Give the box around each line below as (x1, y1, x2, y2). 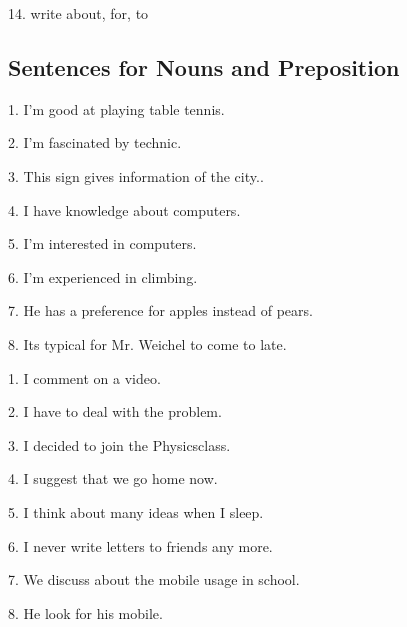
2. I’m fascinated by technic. (8, 132, 182, 153)
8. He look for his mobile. (8, 602, 163, 623)
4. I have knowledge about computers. (8, 199, 241, 220)
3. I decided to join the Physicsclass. (8, 434, 231, 455)
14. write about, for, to (8, 3, 149, 23)
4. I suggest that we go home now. (8, 468, 218, 489)
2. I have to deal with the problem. (8, 401, 222, 422)
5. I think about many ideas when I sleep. (8, 501, 264, 522)
